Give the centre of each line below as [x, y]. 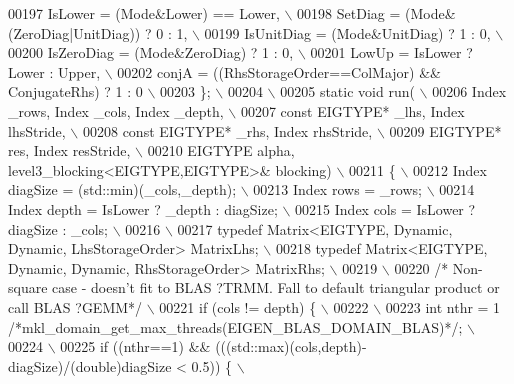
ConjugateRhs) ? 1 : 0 [75, 91]
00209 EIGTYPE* [445, 130]
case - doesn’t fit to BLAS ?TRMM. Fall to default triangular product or [276, 287]
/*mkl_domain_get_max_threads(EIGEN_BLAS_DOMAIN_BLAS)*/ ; [235, 326]
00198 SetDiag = [349, 13]
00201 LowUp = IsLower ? [391, 52]
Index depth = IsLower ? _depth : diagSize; [143, 208]
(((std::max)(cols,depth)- [291, 346]
